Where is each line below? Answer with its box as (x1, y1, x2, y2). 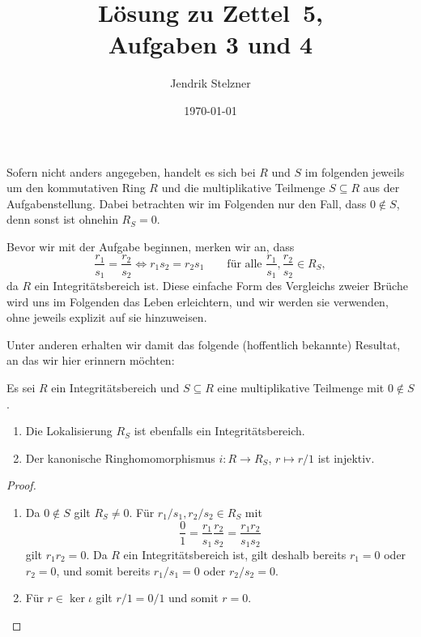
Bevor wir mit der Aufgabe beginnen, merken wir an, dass (6, 237, 295, 254)
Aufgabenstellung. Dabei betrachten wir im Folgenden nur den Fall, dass (6, 195, 367, 212)
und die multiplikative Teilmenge (161, 179, 325, 196)
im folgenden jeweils (304, 163, 405, 180)
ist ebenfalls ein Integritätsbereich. (134, 422, 305, 439)
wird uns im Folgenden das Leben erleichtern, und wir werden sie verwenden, (6, 293, 389, 310)
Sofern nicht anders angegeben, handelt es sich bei (6, 163, 256, 180)
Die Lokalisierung (25, 422, 113, 439)
